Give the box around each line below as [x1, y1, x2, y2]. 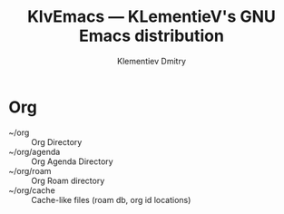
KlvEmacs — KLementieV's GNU [27, 6, 276, 27]
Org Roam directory [31, 175, 105, 186]
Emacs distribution [79, 25, 224, 46]
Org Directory [31, 136, 83, 147]
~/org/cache [8, 184, 55, 196]
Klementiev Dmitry [116, 55, 187, 66]
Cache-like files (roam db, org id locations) [31, 194, 191, 205]
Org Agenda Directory [31, 156, 114, 167]
